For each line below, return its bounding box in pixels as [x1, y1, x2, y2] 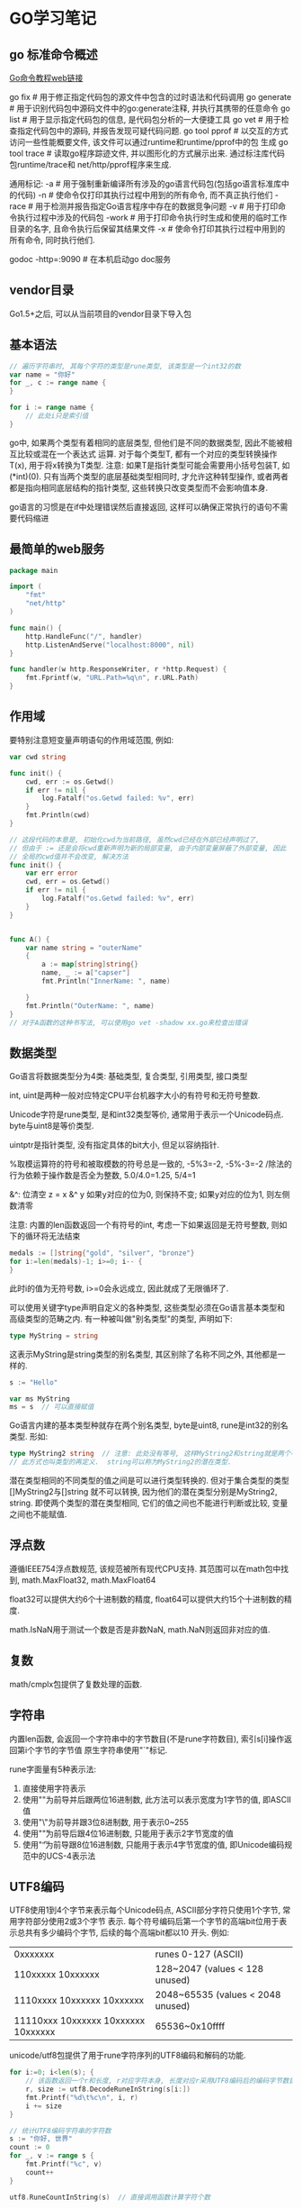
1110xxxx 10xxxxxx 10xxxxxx [13, 1994, 145, 2007]
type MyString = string [9, 1331, 99, 1340]
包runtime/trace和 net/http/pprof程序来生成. [9, 159, 172, 169]
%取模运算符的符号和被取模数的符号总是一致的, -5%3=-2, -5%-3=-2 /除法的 [9, 1159, 292, 1169]
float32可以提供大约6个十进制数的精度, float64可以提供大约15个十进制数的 [9, 1594, 285, 1604]
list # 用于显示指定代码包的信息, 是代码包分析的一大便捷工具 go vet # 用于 [9, 114, 281, 124]
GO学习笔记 [9, 8, 97, 29]
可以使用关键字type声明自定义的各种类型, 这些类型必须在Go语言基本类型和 [9, 1302, 286, 1313]
